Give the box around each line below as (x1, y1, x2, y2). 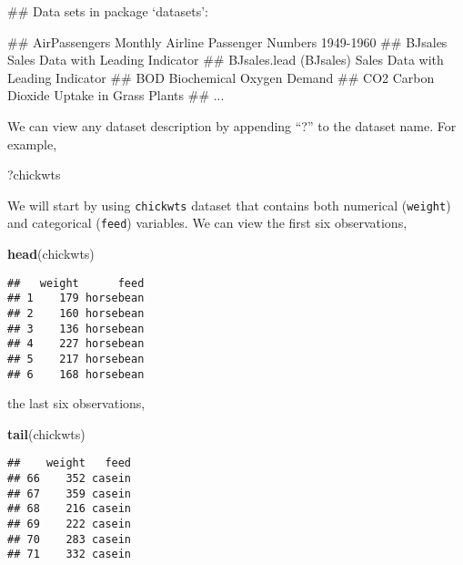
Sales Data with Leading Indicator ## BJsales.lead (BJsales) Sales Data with (7, 50, 444, 69)
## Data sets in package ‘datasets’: (7, 2, 208, 20)
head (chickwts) (7, 244, 95, 263)
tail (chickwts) (7, 424, 86, 443)
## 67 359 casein (7, 487, 132, 500)
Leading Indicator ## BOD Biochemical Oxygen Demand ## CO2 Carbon (7, 67, 435, 87)
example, (7, 134, 57, 153)
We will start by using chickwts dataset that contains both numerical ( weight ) (7, 195, 451, 214)
